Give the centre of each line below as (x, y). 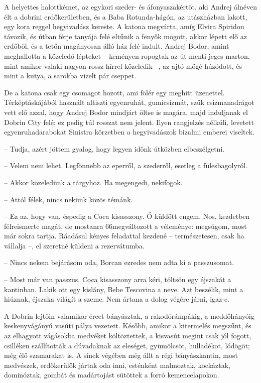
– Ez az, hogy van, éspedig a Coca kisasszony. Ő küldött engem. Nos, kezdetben (127, 216)
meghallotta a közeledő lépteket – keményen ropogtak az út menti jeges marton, (127, 55)
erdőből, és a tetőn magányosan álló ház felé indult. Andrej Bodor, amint (117, 46)
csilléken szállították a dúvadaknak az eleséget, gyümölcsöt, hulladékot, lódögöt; (127, 345)
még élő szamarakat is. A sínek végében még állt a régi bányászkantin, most (121, 355)
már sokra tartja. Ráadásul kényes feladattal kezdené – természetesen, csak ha (124, 236)
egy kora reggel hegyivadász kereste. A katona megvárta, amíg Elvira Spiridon (124, 26)
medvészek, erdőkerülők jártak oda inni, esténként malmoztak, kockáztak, (117, 365)
